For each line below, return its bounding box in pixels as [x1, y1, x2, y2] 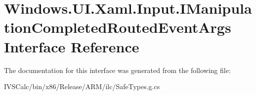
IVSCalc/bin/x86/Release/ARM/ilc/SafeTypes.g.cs [4, 81, 160, 92]
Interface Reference [4, 36, 139, 56]
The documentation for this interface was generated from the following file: [4, 65, 231, 75]
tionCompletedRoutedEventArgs [4, 17, 231, 37]
